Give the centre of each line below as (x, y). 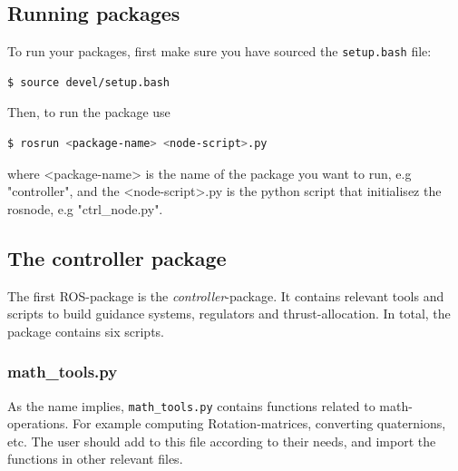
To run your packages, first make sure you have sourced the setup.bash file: (219, 51)
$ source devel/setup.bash (88, 82)
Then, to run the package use (89, 112)
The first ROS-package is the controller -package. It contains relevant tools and (226, 295)
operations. (38, 423)
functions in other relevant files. (95, 459)
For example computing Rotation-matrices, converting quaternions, (259, 423)
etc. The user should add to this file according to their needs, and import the (222, 441)
